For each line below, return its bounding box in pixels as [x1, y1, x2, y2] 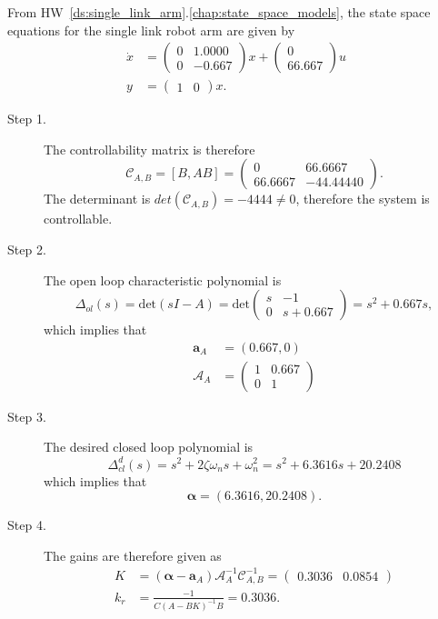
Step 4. [7, 515, 46, 534]
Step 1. [7, 109, 46, 128]
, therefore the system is [295, 189, 430, 208]
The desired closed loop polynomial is [44, 437, 254, 456]
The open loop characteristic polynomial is [44, 270, 282, 289]
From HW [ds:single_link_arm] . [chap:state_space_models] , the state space [7, 3, 431, 21]
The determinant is [44, 189, 151, 208]
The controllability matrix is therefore [44, 139, 255, 158]
